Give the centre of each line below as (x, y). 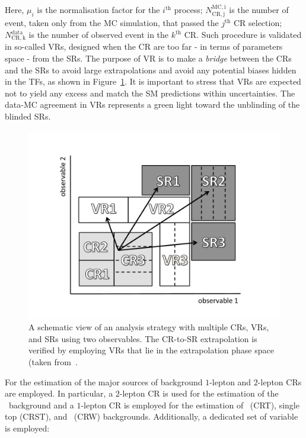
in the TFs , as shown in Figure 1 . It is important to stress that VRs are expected (153, 81)
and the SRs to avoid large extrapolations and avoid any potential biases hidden (151, 70)
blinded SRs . (28, 116)
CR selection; (258, 23)
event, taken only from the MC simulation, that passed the (112, 23)
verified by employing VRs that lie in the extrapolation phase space (151, 350)
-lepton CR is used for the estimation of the (199, 393)
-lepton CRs (280, 381)
